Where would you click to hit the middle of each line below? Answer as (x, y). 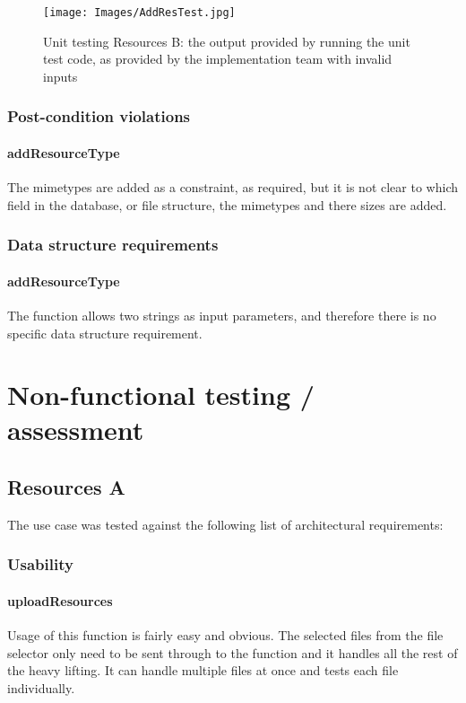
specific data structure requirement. (105, 333)
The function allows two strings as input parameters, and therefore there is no (222, 315)
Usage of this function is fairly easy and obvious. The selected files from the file (225, 635)
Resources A (66, 487)
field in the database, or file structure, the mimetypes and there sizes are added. (227, 204)
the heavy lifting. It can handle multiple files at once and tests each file (203, 670)
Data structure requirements (113, 245)
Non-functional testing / (161, 395)
